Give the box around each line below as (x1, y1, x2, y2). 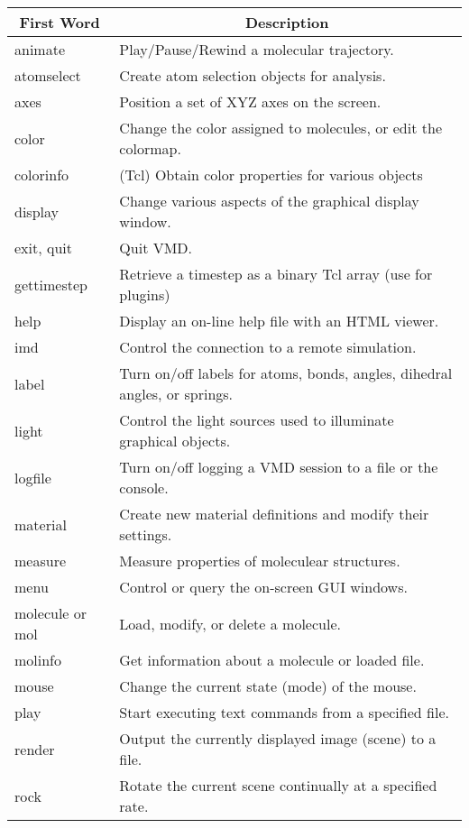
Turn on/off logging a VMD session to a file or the (119, 456, 438, 477)
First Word (19, 12, 100, 32)
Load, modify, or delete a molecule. (119, 612, 341, 634)
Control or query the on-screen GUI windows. (119, 576, 408, 597)
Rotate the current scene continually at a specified (119, 775, 437, 796)
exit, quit (14, 237, 73, 258)
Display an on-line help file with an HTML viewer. (119, 310, 439, 331)
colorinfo (14, 164, 69, 185)
